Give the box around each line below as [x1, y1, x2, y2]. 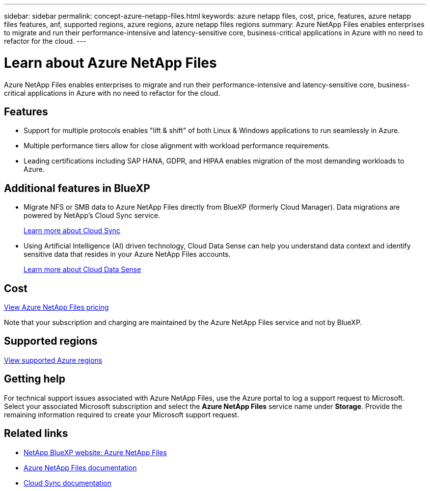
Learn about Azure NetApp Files [4, 54, 217, 71]
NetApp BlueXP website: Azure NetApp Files [24, 448, 167, 457]
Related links [4, 427, 68, 440]
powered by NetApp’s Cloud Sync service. [24, 211, 160, 220]
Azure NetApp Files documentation [24, 463, 137, 472]
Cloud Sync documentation [24, 478, 111, 487]
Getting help [4, 373, 65, 385]
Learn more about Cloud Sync [24, 226, 121, 235]
